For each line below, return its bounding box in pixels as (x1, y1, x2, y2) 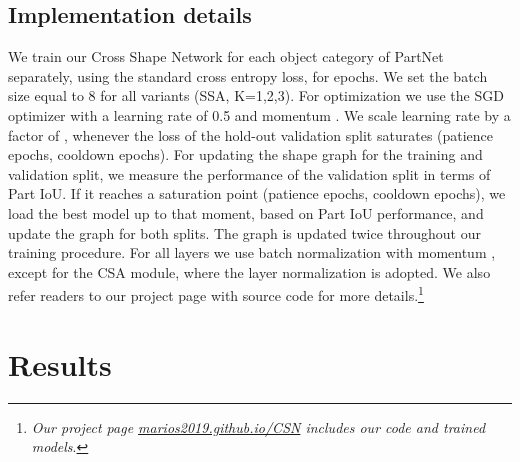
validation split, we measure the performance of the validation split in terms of (8, 163, 491, 184)
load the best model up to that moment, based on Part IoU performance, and (8, 202, 484, 223)
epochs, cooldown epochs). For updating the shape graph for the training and (8, 144, 483, 165)
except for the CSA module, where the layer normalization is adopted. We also (8, 261, 491, 282)
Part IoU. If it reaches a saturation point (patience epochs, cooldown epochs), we (8, 183, 506, 204)
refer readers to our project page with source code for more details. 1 (8, 282, 424, 305)
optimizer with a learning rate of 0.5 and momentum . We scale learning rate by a (8, 104, 511, 125)
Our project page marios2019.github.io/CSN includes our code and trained (31, 416, 486, 437)
